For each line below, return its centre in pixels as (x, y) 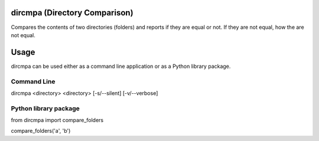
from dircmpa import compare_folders (57, 120)
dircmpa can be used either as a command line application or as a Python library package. (121, 66)
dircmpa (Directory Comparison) (72, 13)
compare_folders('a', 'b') (41, 131)
